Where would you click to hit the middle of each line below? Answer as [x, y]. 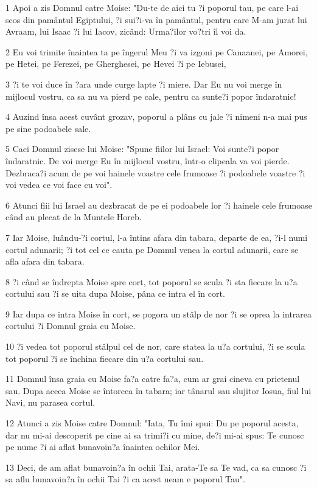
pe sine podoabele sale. [48, 128]
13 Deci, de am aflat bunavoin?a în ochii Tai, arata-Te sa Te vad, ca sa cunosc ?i [156, 467]
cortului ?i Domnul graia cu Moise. [71, 326]
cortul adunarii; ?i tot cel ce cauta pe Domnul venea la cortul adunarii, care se [152, 249]
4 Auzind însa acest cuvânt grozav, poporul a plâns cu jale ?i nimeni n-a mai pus [156, 116]
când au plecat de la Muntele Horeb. [74, 217]
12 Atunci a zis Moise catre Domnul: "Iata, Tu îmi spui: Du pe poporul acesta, [152, 423]
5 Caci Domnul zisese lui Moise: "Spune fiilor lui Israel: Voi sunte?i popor [142, 149]
